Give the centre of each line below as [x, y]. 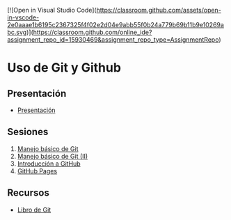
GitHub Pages [37, 171]
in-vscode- [23, 17]
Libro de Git [34, 210]
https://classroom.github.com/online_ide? [93, 32]
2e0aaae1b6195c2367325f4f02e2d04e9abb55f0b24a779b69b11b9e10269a [116, 25]
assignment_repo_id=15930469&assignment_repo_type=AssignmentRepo [113, 40]
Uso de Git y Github [64, 68]
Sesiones [28, 132]
